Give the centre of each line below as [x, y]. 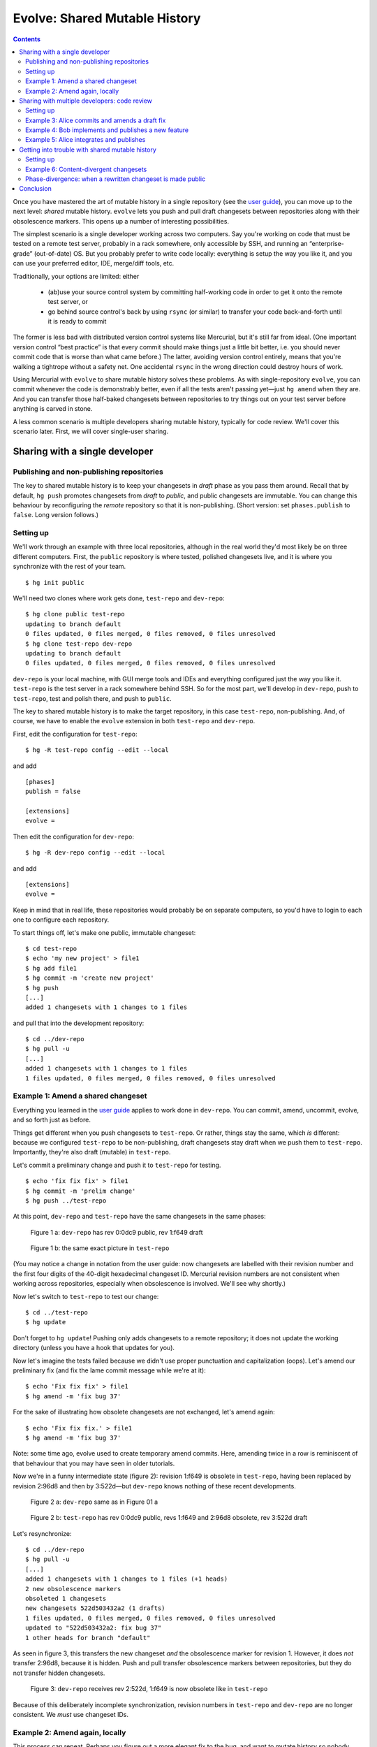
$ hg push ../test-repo [66, 1201]
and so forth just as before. [52, 1120]
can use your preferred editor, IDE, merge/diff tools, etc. [94, 263]
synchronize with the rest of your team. [69, 567]
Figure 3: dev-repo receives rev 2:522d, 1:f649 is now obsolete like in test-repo [149, 1689]
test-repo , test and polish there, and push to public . [93, 698]
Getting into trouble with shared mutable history [88, 150]
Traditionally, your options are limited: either [76, 276]
